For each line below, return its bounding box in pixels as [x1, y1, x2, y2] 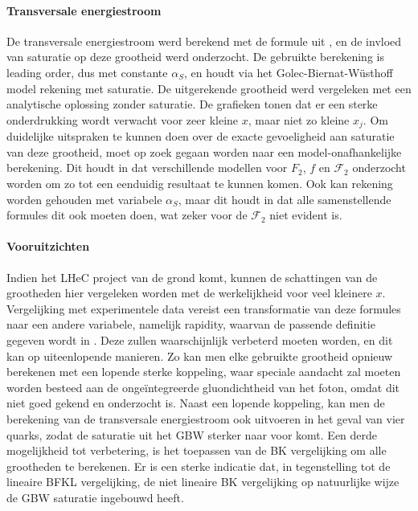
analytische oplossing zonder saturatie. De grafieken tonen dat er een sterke [6, 96, 378, 112]
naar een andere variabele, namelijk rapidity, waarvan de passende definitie [6, 316, 375, 333]
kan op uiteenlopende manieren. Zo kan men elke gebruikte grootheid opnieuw [6, 347, 393, 364]
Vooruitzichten [6, 238, 90, 255]
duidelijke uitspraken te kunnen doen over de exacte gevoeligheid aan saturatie [6, 128, 395, 145]
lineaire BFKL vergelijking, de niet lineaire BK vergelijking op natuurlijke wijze [6, 473, 400, 490]
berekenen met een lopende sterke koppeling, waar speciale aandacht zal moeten [6, 363, 401, 380]
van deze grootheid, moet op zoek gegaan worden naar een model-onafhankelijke [6, 143, 402, 160]
